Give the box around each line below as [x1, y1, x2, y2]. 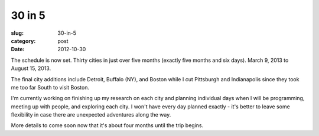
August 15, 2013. [11, 65, 51, 72]
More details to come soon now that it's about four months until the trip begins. [11, 122, 204, 129]
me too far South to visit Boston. [11, 84, 90, 91]
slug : [11, 29, 24, 37]
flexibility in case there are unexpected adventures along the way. [11, 111, 171, 118]
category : [11, 37, 36, 44]
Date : [11, 46, 25, 53]
